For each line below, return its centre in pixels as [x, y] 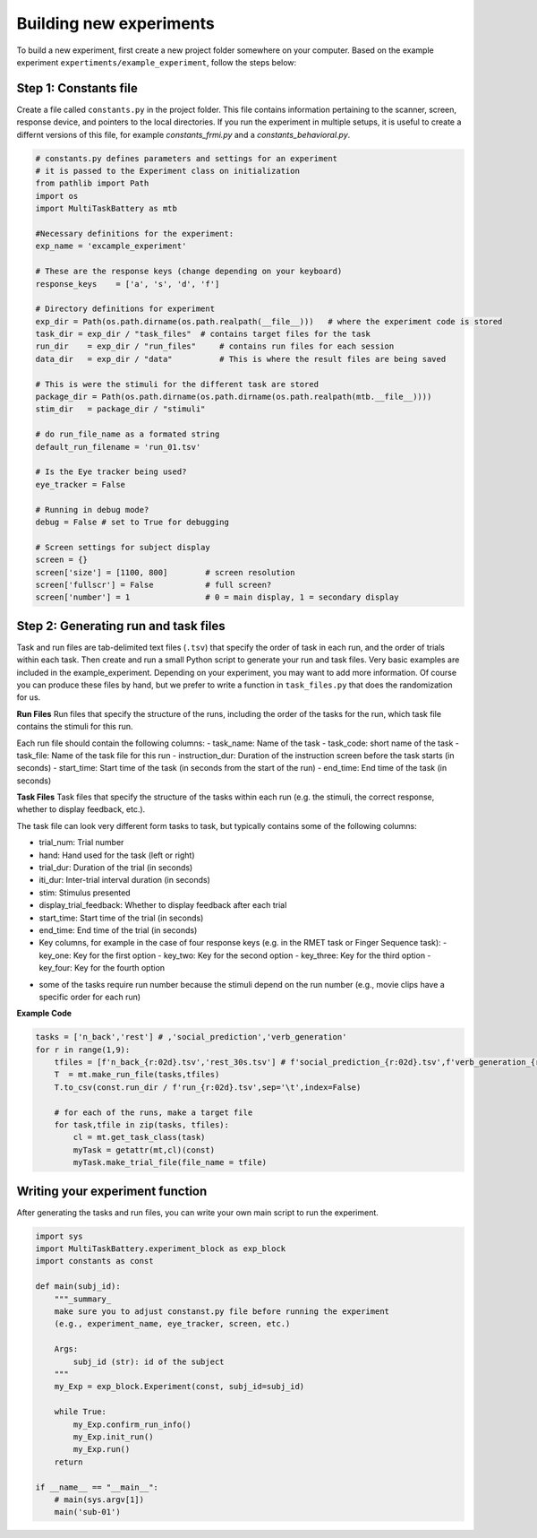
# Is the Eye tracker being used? [111, 472]
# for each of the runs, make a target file [153, 1112]
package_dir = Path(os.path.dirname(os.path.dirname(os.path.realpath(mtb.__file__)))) [234, 397]
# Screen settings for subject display [123, 547]
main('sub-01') [87, 1512]
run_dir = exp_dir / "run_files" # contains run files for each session [215, 346]
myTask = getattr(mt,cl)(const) [144, 1150]
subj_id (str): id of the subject [149, 1361]
